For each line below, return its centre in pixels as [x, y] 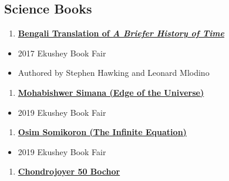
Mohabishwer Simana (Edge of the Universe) [111, 92]
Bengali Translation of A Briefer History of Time [121, 33]
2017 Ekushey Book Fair [62, 53]
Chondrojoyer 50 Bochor [69, 171]
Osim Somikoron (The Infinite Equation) [102, 132]
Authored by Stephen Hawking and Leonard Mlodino [114, 73]
